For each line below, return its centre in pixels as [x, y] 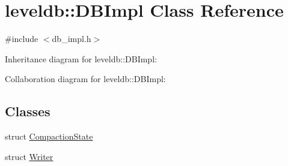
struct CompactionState [49, 136]
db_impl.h [72, 39]
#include [22, 39]
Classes [28, 111]
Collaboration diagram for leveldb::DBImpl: [85, 79]
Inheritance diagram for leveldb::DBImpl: [81, 58]
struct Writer [29, 156]
